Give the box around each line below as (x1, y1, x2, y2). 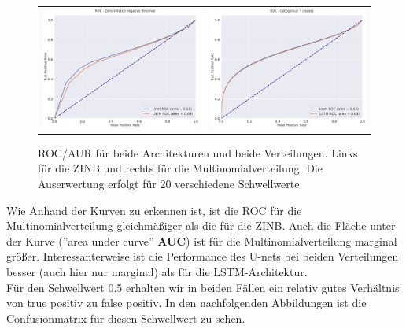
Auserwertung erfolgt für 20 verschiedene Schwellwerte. (38, 176, 303, 192)
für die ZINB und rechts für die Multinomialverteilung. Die (38, 160, 323, 176)
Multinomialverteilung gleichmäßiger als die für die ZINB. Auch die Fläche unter (6, 217, 396, 234)
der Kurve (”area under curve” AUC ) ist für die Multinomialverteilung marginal (6, 232, 397, 249)
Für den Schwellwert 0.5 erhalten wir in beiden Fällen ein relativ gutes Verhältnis (6, 279, 400, 295)
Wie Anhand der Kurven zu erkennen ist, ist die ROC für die (6, 201, 302, 218)
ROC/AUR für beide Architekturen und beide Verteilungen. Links (38, 144, 358, 161)
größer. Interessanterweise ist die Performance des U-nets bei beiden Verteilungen (6, 248, 399, 264)
